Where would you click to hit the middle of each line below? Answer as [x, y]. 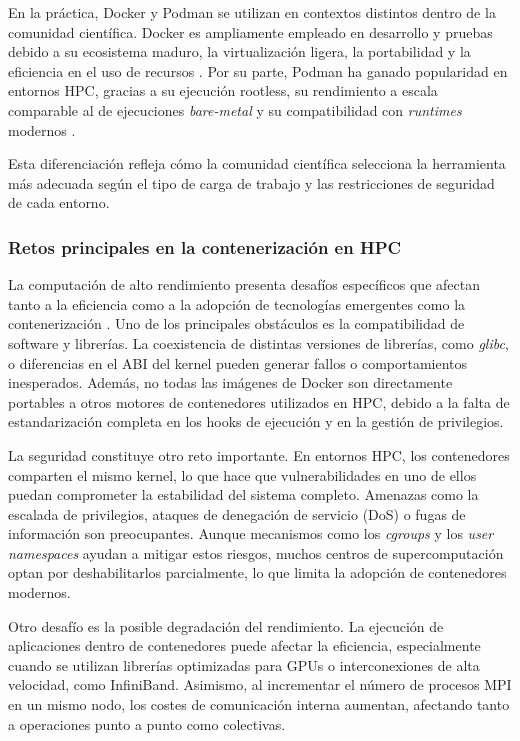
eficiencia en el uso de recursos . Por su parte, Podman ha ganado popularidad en [258, 70]
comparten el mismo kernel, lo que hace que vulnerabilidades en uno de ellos [242, 474]
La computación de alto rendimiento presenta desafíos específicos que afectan [244, 284]
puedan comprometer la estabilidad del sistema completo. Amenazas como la [243, 494]
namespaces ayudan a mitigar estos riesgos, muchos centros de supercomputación [256, 552]
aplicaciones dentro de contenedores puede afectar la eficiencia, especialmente [244, 645]
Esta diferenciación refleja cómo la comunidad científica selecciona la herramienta [257, 163]
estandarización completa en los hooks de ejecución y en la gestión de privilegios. [256, 421]
